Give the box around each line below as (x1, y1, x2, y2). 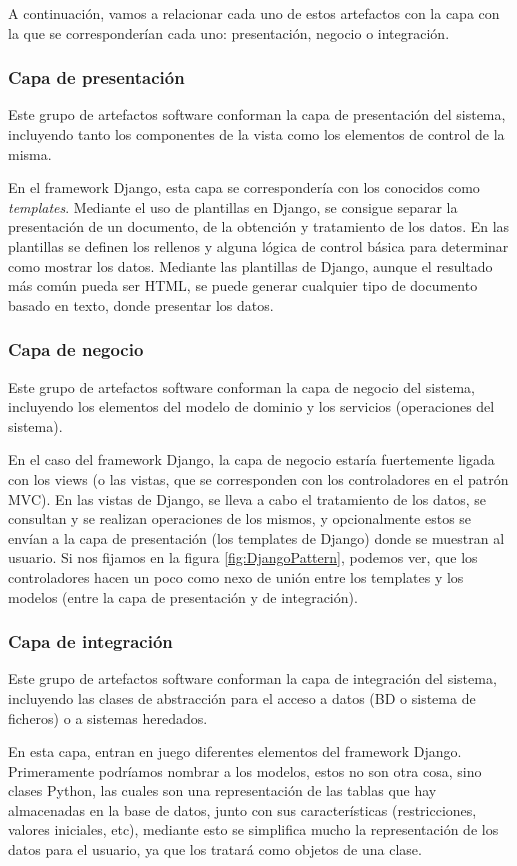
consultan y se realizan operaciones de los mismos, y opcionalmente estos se (8, 508, 472, 529)
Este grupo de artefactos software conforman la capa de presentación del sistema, (8, 104, 506, 125)
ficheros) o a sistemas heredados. (8, 707, 208, 728)
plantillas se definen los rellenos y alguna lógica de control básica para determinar (8, 235, 509, 256)
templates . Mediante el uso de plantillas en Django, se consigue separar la (8, 196, 458, 217)
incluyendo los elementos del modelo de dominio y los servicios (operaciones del (8, 396, 495, 417)
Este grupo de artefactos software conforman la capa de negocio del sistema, (8, 376, 475, 397)
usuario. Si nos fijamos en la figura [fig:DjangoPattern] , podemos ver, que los (8, 547, 478, 568)
